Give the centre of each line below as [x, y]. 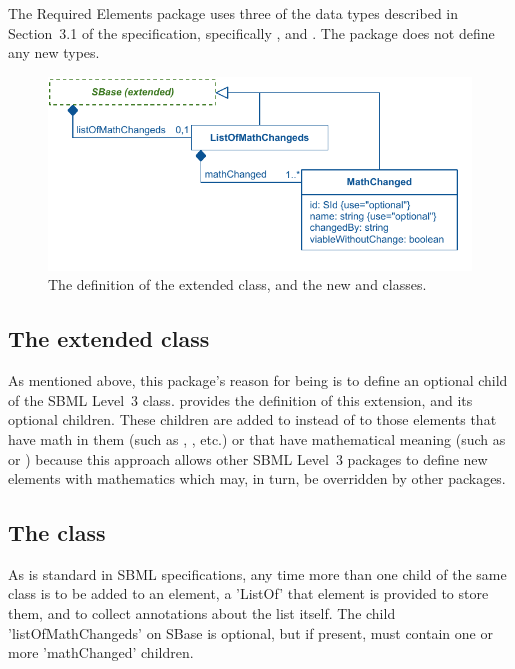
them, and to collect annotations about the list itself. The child [202, 613]
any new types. [54, 52]
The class [57, 532]
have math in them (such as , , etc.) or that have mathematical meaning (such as [257, 438]
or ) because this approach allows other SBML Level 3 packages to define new [248, 458]
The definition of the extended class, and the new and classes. [237, 284]
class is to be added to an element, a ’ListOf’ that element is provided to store [248, 593]
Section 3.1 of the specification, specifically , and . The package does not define [251, 32]
